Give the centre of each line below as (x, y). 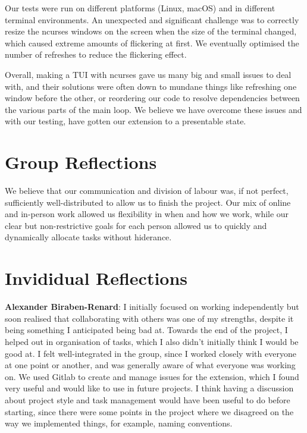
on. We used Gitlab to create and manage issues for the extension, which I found (152, 376)
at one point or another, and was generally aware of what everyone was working (150, 365)
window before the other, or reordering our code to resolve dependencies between (152, 98)
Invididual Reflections (96, 278)
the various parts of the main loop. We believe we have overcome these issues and (153, 109)
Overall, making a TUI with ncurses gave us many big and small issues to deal (148, 74)
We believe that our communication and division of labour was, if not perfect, (147, 191)
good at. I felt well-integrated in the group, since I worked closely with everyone (151, 353)
